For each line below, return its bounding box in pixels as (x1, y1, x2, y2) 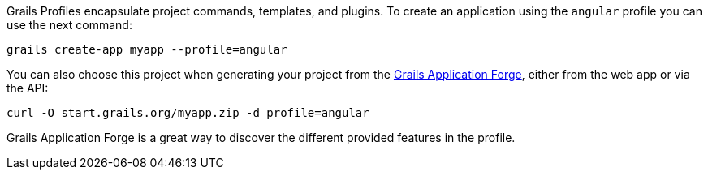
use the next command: (6, 18, 132, 32)
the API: (6, 81, 49, 95)
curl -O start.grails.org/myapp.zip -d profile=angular (6, 106, 369, 119)
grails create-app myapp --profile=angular (6, 43, 287, 56)
